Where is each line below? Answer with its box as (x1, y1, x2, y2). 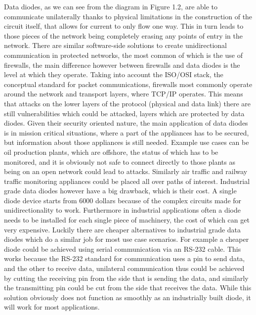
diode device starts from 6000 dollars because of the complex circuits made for (4, 195, 242, 205)
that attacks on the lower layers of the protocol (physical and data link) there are (4, 98, 251, 108)
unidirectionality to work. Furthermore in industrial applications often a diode (4, 205, 241, 215)
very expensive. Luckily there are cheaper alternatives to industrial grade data (4, 224, 241, 234)
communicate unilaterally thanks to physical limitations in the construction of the (4, 11, 253, 21)
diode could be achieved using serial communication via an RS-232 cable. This (4, 243, 241, 254)
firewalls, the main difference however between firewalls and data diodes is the (4, 59, 240, 70)
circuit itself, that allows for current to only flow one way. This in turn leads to (4, 21, 244, 31)
